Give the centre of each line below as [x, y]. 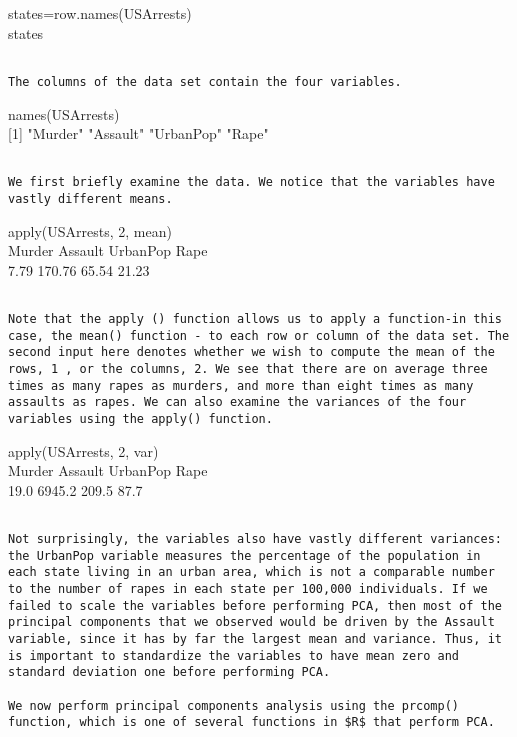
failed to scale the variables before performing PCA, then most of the [255, 605]
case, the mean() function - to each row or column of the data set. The [259, 335]
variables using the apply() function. [140, 419]
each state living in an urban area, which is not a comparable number [251, 572]
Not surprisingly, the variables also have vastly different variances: [255, 539]
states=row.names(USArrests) [100, 13]
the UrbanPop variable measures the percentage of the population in [244, 555]
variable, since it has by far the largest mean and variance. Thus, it [255, 639]
